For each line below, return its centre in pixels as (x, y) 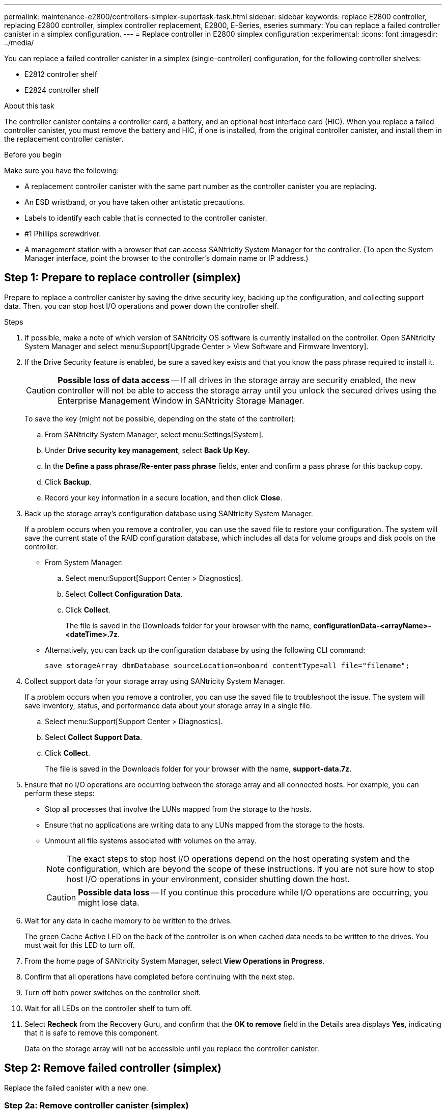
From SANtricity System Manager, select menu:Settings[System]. (154, 434)
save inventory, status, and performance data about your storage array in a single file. (168, 705)
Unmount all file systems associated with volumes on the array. (151, 840)
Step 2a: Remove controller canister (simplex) (96, 1106)
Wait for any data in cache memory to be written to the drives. (128, 920)
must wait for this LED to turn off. (80, 945)
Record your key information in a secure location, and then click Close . (164, 497)
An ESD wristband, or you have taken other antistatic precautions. (135, 202)
